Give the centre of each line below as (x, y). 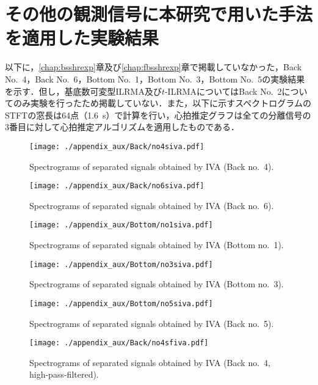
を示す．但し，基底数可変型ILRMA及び (83, 91)
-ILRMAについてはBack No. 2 (223, 91)
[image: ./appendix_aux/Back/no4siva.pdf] (117, 146)
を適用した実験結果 (82, 38)
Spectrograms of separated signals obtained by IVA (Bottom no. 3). (157, 284)
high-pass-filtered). (64, 374)
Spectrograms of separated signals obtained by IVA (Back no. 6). (152, 205)
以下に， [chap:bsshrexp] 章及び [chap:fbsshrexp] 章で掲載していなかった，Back (154, 67)
